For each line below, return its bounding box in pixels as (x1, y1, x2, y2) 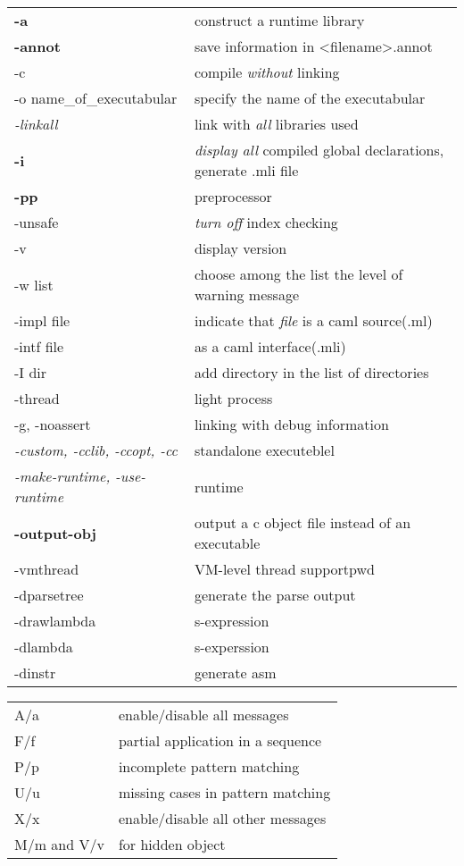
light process (194, 388, 273, 408)
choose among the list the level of (194, 264, 403, 284)
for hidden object (118, 834, 226, 854)
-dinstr (14, 662, 56, 683)
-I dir (14, 362, 47, 383)
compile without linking (194, 62, 340, 82)
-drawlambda (14, 610, 96, 631)
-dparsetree (14, 584, 84, 605)
